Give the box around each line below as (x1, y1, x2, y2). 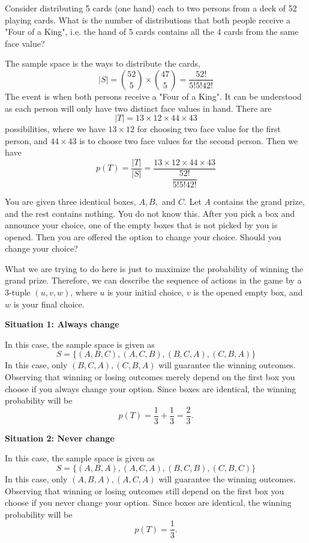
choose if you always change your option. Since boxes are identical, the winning (5, 382, 296, 395)
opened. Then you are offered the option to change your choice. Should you (5, 230, 281, 243)
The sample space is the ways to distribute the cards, (5, 57, 200, 70)
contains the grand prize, (213, 195, 305, 207)
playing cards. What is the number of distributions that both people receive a (5, 13, 291, 26)
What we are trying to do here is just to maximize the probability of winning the (5, 262, 304, 275)
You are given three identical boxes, (5, 195, 136, 207)
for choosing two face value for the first (137, 123, 281, 135)
